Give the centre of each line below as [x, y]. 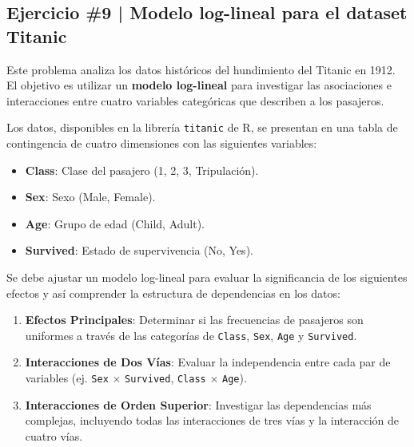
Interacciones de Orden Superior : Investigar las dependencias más [198, 404]
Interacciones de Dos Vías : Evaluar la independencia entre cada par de [208, 362]
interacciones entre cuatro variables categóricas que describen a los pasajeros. [195, 100]
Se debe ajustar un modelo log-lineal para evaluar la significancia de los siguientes [207, 277]
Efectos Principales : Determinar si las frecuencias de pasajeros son [194, 320]
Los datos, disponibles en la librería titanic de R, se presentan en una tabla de [202, 127]
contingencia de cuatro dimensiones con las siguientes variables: [162, 143]
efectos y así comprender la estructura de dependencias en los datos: [173, 293]
